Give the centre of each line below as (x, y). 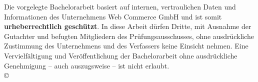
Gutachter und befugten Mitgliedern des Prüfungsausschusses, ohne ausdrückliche (129, 36)
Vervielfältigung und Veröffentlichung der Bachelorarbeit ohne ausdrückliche (121, 55)
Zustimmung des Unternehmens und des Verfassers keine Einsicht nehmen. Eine (126, 46)
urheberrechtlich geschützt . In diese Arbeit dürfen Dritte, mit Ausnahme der (128, 26)
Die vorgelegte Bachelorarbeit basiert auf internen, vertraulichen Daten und (120, 6)
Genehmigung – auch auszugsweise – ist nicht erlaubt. (87, 65)
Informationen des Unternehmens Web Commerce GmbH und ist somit (113, 16)
